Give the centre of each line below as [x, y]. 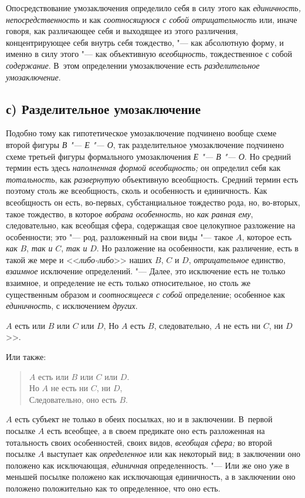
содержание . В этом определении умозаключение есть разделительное [133, 65]
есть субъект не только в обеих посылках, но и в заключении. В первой [144, 419]
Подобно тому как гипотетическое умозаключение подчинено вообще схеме [141, 133]
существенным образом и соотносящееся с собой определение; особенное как [145, 294]
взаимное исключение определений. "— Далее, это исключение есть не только [146, 271]
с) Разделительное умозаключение [103, 108]
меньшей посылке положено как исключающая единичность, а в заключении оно [151, 477]
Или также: [26, 357]
